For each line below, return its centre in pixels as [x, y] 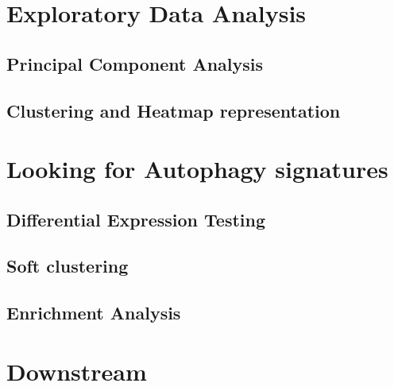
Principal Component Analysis [135, 63]
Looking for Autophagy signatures [197, 169]
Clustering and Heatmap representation [174, 110]
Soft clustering [68, 266]
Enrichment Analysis [94, 313]
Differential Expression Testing [136, 219]
